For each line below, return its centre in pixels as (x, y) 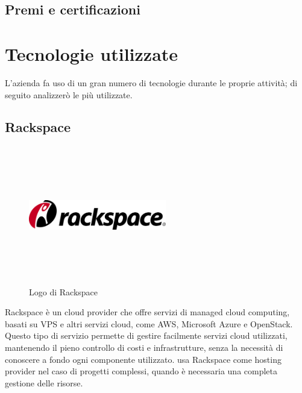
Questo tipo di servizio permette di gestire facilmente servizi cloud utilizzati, (146, 335)
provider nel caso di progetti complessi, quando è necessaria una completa (141, 371)
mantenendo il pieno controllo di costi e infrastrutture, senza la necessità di (144, 347)
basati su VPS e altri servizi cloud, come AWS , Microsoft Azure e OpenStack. (149, 323)
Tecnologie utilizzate (92, 53)
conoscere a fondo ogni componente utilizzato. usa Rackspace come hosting (143, 359)
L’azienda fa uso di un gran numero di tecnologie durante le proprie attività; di (151, 82)
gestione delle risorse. (44, 382)
